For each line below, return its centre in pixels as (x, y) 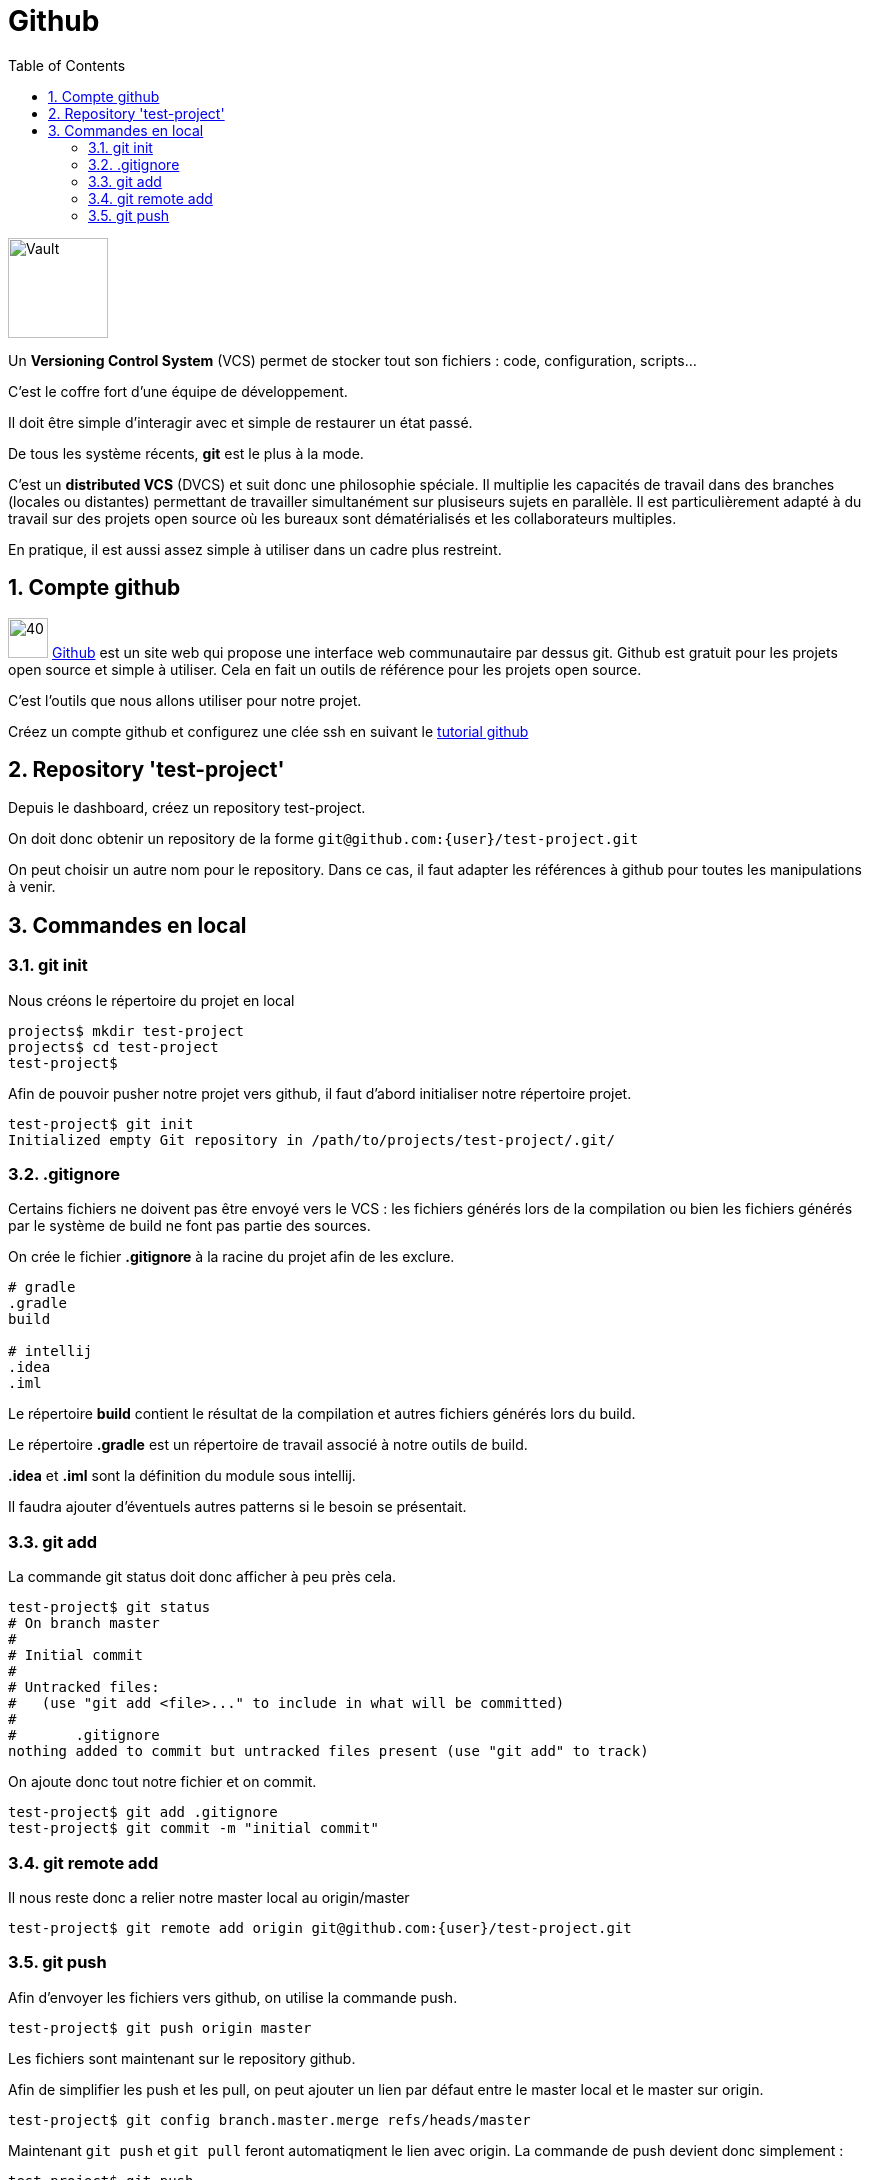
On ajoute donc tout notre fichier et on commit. (162, 1782)
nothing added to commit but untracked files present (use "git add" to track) (328, 1751)
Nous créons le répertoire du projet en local (151, 1000)
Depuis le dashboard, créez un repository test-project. (187, 808)
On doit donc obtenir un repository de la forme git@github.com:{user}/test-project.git (323, 839)
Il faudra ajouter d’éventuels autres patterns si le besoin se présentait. (237, 1507)
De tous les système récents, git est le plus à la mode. (186, 453)
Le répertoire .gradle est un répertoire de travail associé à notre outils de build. (268, 1445)
